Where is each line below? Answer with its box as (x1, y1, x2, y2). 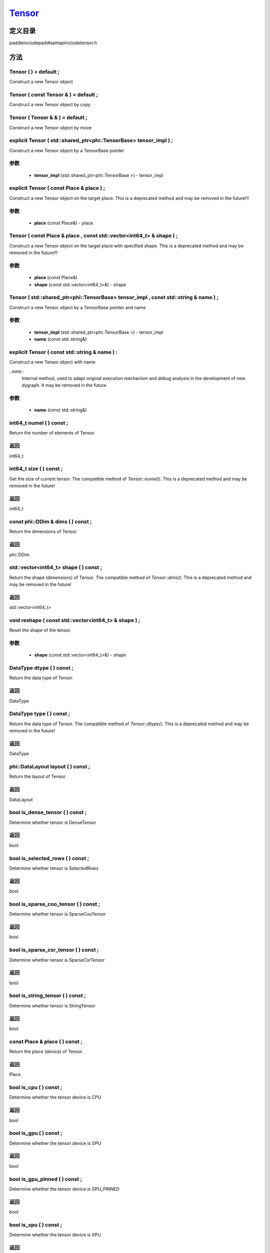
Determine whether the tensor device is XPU (9, 1232, 101, 1238)
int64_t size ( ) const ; (9, 465, 63, 472)
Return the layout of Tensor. (9, 773, 67, 779)
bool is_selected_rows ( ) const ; (9, 855, 89, 862)
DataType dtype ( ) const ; (9, 665, 73, 672)
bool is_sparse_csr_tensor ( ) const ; (9, 946, 99, 953)
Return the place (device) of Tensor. (9, 1049, 83, 1055)
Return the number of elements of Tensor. (9, 430, 96, 436)
